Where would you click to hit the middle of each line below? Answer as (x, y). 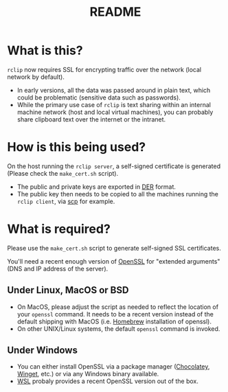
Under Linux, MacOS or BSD (68, 290)
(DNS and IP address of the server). (58, 268)
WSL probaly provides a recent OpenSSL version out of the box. (108, 381)
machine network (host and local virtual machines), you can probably (115, 112)
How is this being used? (77, 147)
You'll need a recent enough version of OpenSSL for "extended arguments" (114, 261)
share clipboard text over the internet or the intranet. (91, 119)
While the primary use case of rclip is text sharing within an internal (114, 104)
